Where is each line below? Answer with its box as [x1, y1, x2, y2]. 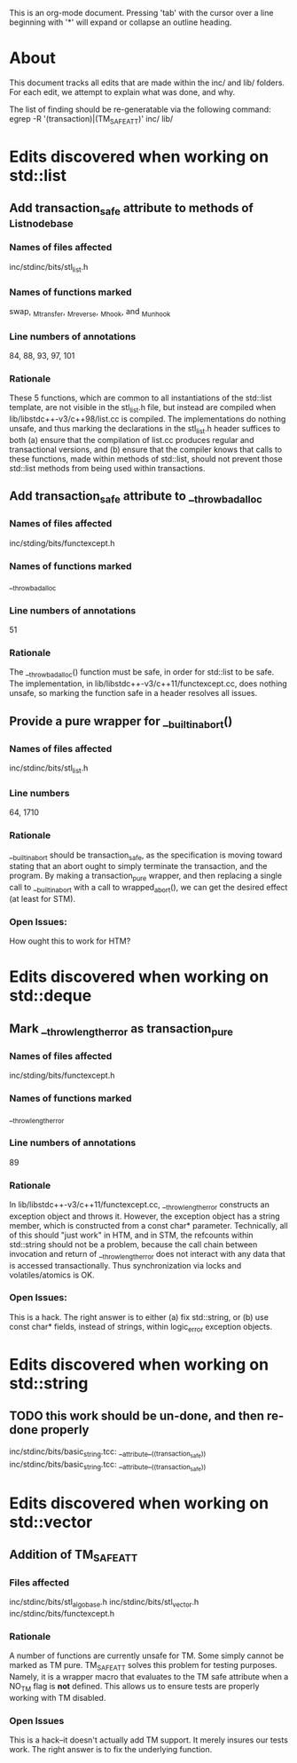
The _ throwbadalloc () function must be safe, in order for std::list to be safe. [9, 667, 275, 680]
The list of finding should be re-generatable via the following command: [9, 104, 272, 115]
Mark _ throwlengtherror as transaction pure [9, 1021, 233, 1038]
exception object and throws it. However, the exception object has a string [9, 1211, 281, 1221]
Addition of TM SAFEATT [9, 1547, 138, 1565]
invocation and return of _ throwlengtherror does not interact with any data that [9, 1248, 285, 1261]
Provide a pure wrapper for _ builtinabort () [9, 714, 233, 731]
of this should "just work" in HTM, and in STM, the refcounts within [9, 1229, 254, 1240]
